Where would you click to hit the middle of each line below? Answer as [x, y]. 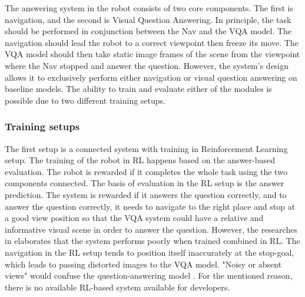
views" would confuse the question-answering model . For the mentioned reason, [149, 275]
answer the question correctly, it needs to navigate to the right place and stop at [150, 206]
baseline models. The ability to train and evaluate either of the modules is [138, 89]
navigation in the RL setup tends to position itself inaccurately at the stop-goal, [150, 252]
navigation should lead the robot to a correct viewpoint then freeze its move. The [152, 42]
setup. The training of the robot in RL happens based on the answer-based [140, 160]
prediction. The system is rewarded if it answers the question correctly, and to [146, 194]
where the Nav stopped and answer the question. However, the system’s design [147, 65]
